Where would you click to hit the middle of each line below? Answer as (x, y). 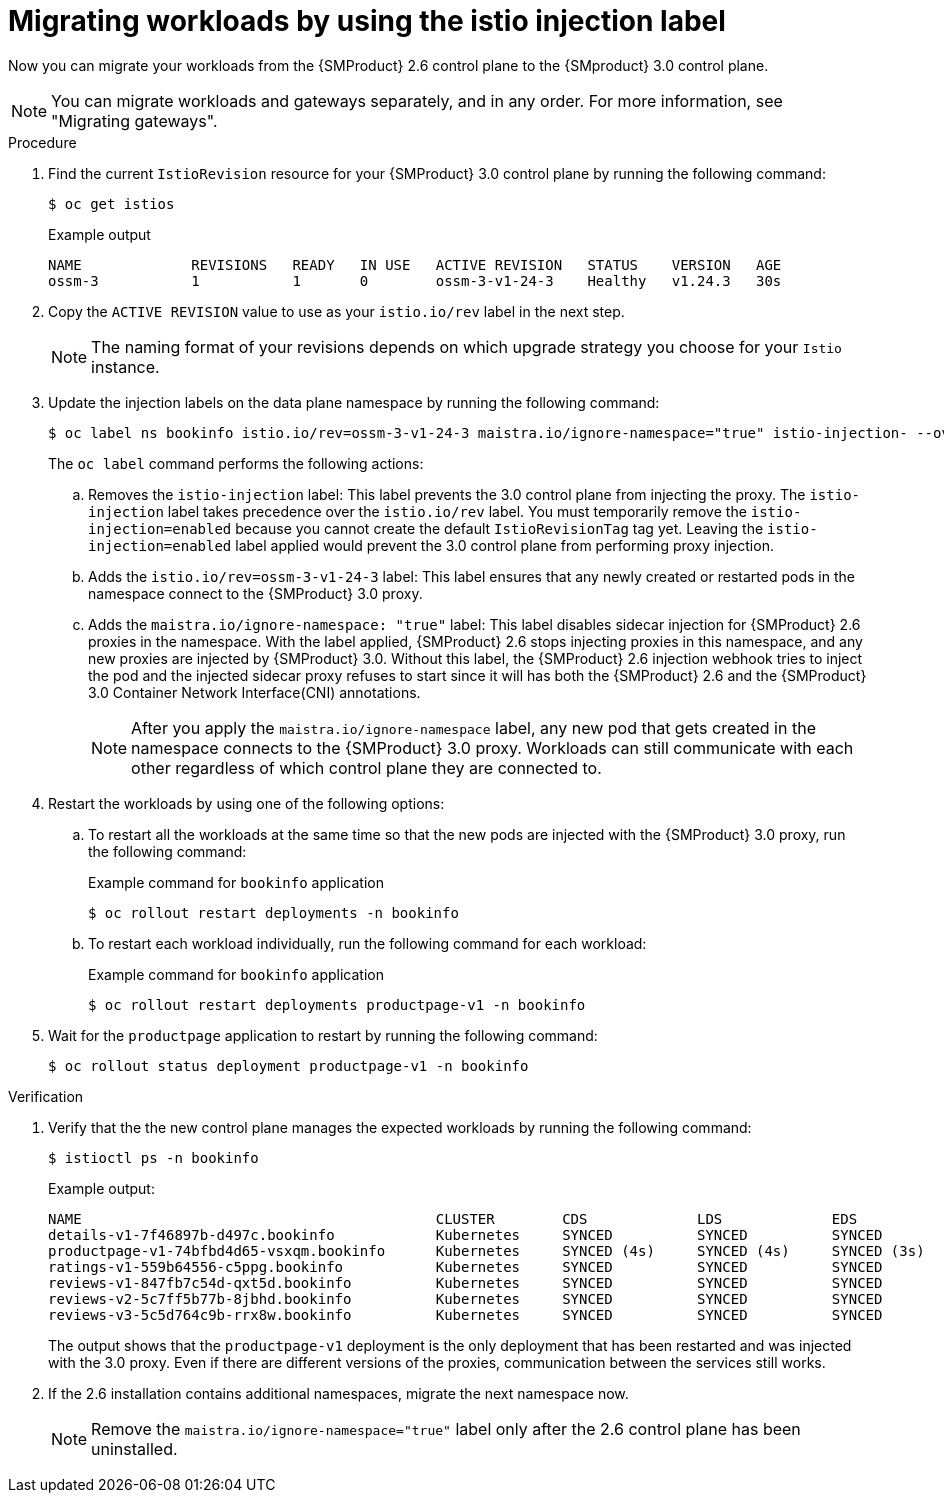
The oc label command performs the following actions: (236, 463)
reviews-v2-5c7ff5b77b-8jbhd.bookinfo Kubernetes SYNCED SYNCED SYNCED (465, 1298)
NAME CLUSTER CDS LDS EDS (453, 1218)
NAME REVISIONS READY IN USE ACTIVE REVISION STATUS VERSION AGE (415, 264)
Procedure (42, 142)
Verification (46, 1096)
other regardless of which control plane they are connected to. (366, 767)
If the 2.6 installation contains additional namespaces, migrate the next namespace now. (338, 1393)
